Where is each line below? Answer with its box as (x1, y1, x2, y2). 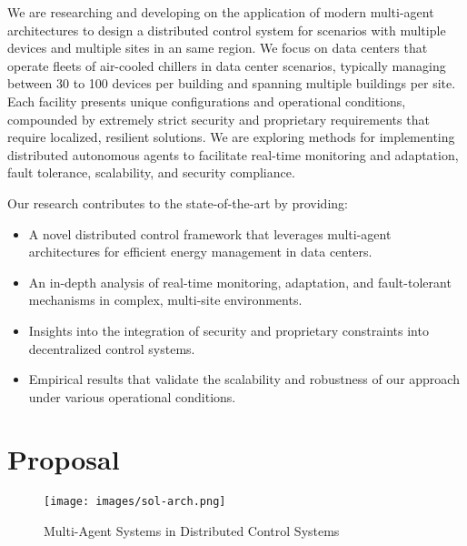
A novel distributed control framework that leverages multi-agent (28, 224, 392, 243)
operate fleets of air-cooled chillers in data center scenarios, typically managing (7, 56, 446, 75)
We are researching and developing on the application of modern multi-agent (7, 3, 434, 21)
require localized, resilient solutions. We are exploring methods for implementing (7, 127, 455, 147)
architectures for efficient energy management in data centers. (28, 242, 373, 261)
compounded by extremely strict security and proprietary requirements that (7, 109, 430, 128)
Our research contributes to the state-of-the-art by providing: (7, 193, 348, 212)
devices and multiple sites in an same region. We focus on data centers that (7, 38, 428, 57)
